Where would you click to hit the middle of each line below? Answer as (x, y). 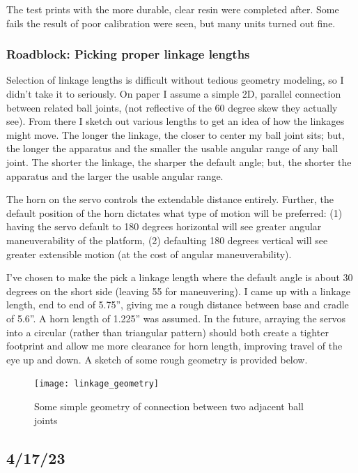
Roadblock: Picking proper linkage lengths (128, 54)
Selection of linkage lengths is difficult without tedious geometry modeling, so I (175, 80)
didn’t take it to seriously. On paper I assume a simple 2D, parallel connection (174, 93)
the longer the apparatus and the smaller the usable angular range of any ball (172, 148)
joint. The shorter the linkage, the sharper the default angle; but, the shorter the (179, 162)
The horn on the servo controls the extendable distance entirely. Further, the (170, 199)
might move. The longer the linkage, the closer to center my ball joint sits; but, (176, 134)
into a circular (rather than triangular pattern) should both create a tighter (168, 332)
